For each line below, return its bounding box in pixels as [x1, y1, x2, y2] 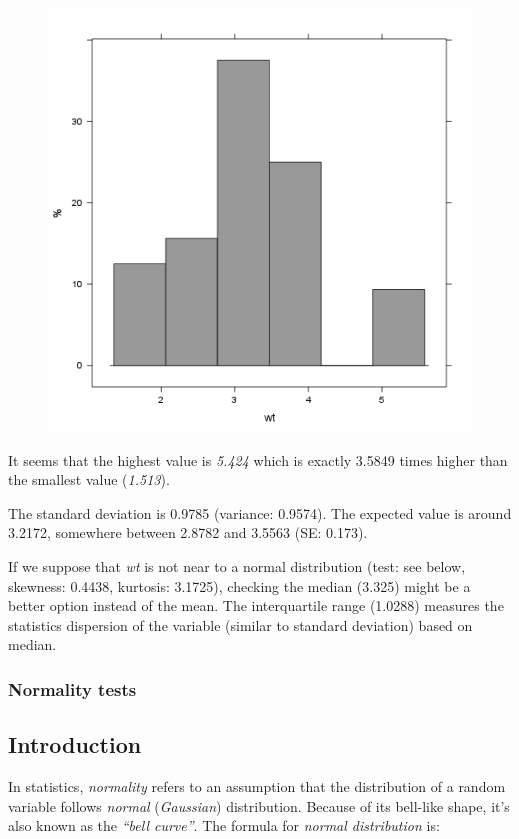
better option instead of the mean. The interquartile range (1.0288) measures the [8, 595, 504, 616]
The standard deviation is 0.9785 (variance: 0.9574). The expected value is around [8, 502, 512, 523]
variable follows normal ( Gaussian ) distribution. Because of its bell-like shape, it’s [8, 795, 510, 816]
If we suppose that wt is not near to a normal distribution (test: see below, [8, 555, 466, 576]
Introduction [8, 729, 142, 760]
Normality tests [8, 676, 137, 701]
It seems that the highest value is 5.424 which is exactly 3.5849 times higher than [8, 449, 508, 470]
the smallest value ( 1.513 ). [8, 469, 170, 490]
